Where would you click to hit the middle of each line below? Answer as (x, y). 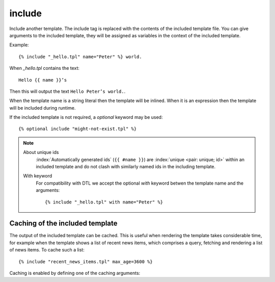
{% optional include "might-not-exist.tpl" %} (78, 129)
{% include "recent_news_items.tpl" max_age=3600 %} (86, 262)
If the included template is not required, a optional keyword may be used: (86, 117)
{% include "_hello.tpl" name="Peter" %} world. (80, 57)
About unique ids (41, 152)
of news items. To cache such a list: (47, 250)
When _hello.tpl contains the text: (45, 68)
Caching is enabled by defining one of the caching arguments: (75, 273)
